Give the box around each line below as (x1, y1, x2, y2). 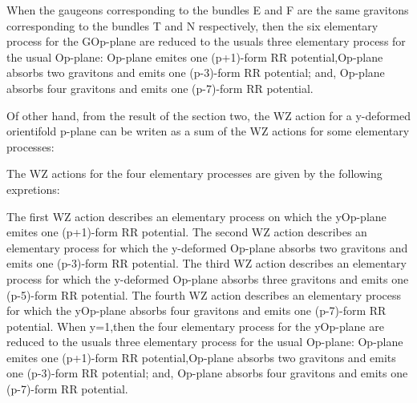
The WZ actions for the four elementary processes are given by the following (6, 165, 383, 182)
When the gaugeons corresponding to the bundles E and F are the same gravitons (6, 2, 409, 18)
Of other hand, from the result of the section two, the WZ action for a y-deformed (6, 107, 411, 123)
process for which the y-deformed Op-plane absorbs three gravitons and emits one (6, 270, 409, 287)
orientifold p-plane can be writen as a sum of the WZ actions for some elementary (6, 123, 410, 139)
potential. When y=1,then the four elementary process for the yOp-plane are (6, 317, 384, 334)
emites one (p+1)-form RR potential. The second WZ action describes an (6, 224, 367, 240)
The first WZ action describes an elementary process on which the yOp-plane (6, 208, 387, 224)
